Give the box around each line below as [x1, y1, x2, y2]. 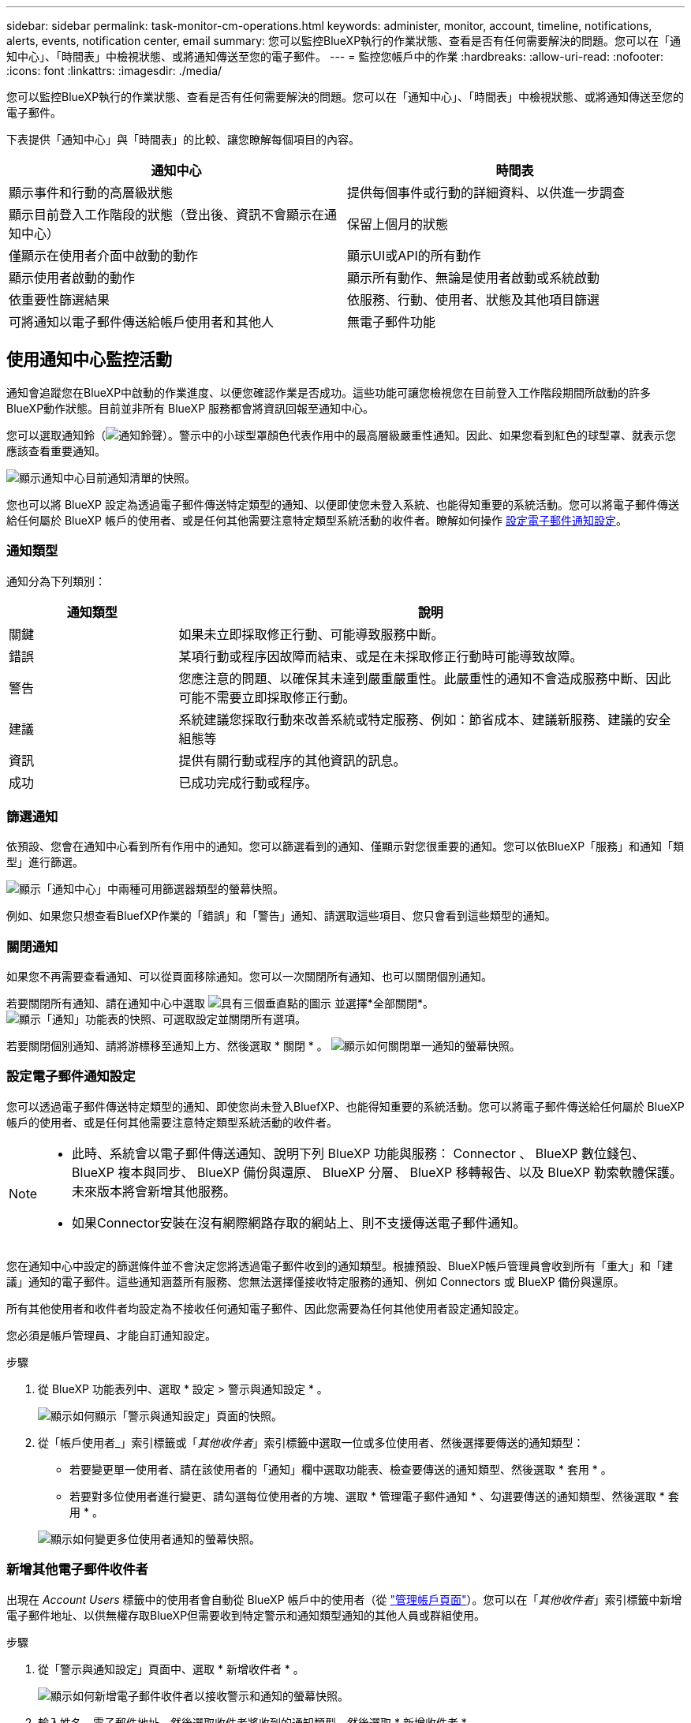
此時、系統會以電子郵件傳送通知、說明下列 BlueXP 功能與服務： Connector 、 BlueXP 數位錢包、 [72, 1145, 645, 1161]
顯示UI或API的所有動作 [347, 248, 481, 263]
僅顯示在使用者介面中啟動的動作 [9, 248, 199, 263]
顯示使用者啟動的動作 [9, 270, 136, 286]
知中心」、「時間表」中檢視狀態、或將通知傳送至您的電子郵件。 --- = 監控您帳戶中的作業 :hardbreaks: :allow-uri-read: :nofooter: [6, 50, 664, 63]
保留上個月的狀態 [347, 216, 449, 232]
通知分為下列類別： [6, 574, 106, 588]
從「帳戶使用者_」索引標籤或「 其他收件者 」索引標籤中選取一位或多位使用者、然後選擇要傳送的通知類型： [38, 1435, 585, 1449]
